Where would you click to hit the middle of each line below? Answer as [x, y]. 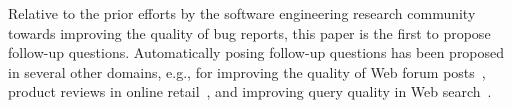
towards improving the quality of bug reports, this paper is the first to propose [249, 32]
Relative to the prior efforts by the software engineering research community [242, 13]
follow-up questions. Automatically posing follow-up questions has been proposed [256, 52]
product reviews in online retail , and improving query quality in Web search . [250, 91]
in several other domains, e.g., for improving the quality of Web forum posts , [247, 71]
